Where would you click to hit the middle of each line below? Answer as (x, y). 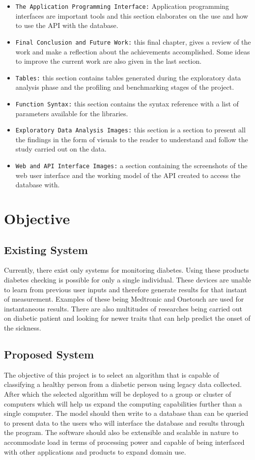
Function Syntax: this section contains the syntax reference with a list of (127, 103)
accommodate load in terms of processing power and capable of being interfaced (124, 442)
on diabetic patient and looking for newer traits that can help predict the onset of (127, 318)
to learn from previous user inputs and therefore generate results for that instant (126, 289)
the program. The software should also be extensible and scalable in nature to (121, 432)
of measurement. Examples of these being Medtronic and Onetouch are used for (124, 299)
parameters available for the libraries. (72, 113)
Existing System (46, 249)
